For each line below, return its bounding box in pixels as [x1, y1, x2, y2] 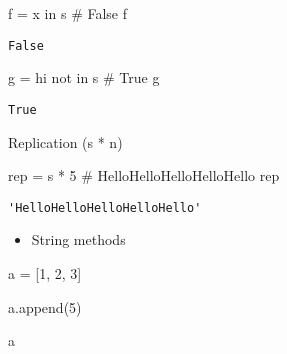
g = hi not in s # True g [8, 67, 160, 88]
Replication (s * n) [8, 131, 123, 152]
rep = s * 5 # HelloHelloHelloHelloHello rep [8, 165, 280, 186]
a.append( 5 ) [8, 296, 82, 317]
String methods [31, 229, 126, 250]
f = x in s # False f [8, 3, 128, 23]
